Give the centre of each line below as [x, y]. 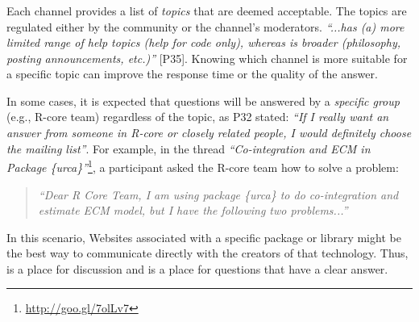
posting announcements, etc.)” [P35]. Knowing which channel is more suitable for [207, 58]
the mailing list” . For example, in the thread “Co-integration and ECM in [189, 148]
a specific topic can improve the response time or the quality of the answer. [192, 74]
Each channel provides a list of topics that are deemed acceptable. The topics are [207, 10]
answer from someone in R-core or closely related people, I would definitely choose [209, 133]
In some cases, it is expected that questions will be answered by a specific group [203, 100]
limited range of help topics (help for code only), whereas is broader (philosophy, [204, 42]
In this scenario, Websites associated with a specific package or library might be [204, 237]
